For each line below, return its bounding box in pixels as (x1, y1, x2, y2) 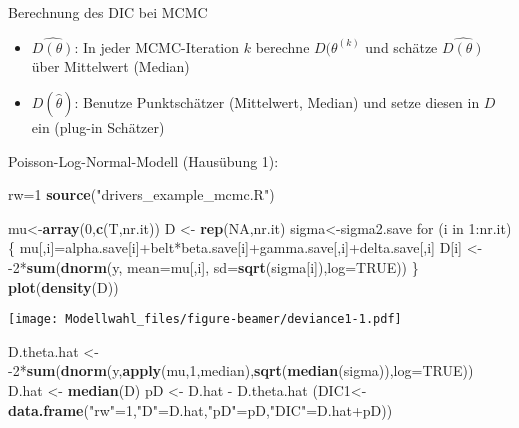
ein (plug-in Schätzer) (31, 117, 165, 137)
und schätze (365, 36, 438, 57)
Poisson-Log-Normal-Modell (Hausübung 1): (8, 150, 279, 171)
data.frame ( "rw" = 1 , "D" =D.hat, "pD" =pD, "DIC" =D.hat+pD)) (8, 399, 393, 420)
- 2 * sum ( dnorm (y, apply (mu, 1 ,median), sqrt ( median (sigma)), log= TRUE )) (8, 360, 474, 381)
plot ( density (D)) (8, 276, 119, 297)
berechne (255, 36, 310, 57)
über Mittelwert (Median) (31, 56, 190, 77)
